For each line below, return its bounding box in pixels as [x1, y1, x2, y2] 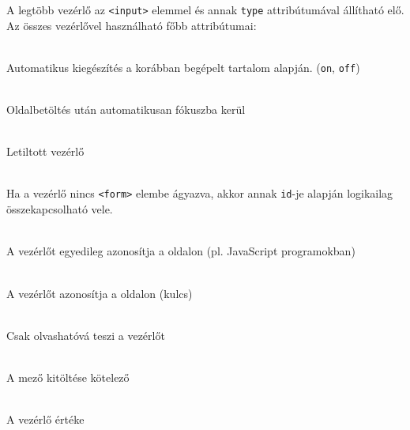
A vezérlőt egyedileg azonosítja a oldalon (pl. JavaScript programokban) [6, 243, 355, 259]
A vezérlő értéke [6, 411, 85, 428]
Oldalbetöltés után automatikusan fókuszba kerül [6, 101, 246, 118]
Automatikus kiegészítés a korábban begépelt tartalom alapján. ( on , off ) [6, 58, 360, 75]
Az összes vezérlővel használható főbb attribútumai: [6, 17, 257, 33]
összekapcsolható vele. [6, 201, 113, 217]
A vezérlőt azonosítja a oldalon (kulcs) [6, 285, 193, 301]
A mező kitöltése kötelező [6, 368, 130, 385]
